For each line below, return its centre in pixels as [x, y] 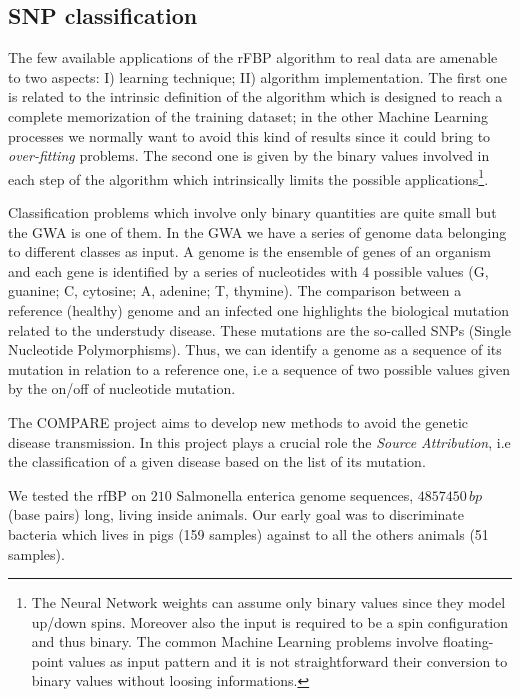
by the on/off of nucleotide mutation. [122, 388]
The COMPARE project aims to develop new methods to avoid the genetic [238, 421]
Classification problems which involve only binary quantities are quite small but [252, 212]
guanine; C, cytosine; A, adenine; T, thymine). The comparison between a [235, 290]
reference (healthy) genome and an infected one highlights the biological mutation [259, 309]
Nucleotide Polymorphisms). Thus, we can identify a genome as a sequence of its [255, 349]
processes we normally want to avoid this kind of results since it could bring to [249, 135]
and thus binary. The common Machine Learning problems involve [235, 641]
